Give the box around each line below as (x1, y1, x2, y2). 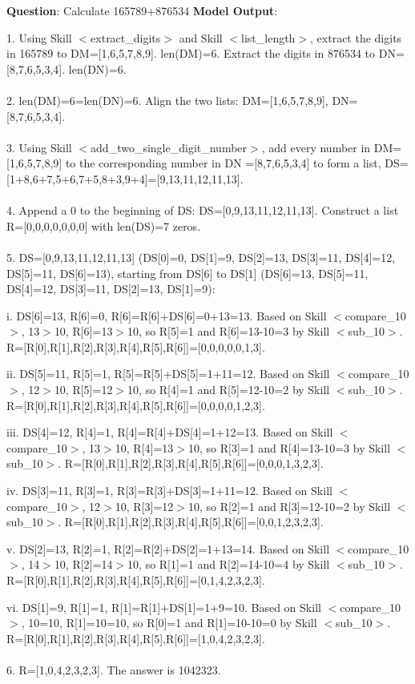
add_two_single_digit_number (91, 139, 248, 155)
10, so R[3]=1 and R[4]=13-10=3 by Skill (187, 439, 391, 456)
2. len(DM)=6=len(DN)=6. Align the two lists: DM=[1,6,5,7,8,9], (6, 91, 328, 108)
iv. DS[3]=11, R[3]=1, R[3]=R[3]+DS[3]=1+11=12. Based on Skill (6, 482, 332, 499)
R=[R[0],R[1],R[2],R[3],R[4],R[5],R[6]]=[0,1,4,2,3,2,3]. (6, 572, 265, 588)
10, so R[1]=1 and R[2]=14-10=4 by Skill (127, 556, 330, 573)
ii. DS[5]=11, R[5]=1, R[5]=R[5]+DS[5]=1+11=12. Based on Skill (6, 365, 330, 382)
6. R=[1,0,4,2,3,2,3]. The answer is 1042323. (6, 661, 221, 678)
